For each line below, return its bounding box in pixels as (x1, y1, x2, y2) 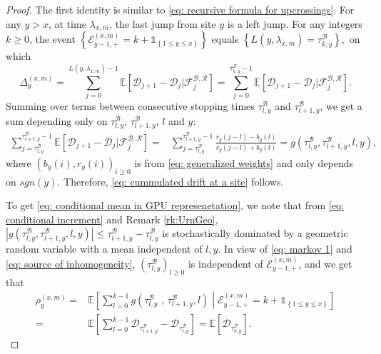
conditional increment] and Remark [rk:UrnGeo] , (6, 211, 218, 226)
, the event (29, 31, 76, 46)
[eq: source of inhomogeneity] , (6, 256, 136, 270)
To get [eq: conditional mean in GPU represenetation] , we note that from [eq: (6, 198, 345, 213)
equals (211, 31, 239, 46)
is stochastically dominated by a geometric (162, 226, 348, 241)
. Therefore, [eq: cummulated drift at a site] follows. (57, 173, 284, 188)
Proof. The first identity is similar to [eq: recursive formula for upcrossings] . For (6, 2, 355, 16)
